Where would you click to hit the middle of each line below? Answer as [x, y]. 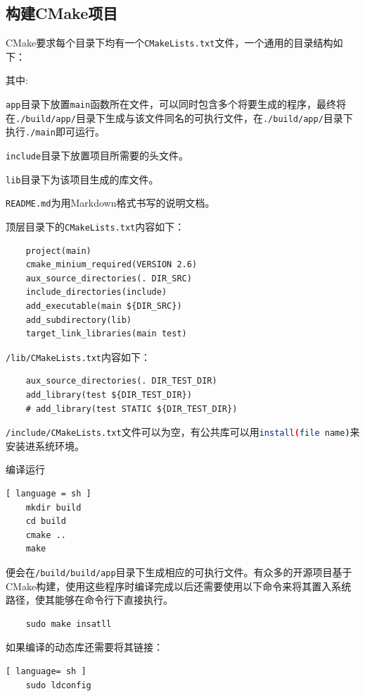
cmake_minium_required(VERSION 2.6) [111, 265]
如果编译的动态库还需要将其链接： [84, 647]
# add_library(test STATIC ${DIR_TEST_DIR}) [132, 409]
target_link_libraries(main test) [106, 334]
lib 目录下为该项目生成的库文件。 [82, 179]
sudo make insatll [69, 624]
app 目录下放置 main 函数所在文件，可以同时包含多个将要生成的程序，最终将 [176, 104]
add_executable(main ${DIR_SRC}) [104, 306]
